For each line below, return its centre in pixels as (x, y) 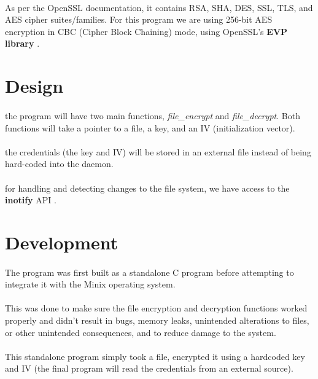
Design (34, 86)
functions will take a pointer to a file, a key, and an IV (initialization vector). (150, 127)
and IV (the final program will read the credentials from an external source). (149, 368)
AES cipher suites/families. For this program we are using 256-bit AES (139, 19)
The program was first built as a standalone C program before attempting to (149, 272)
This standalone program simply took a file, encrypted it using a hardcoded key (155, 356)
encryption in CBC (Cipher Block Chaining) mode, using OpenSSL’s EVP (146, 31)
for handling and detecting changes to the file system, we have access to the (147, 188)
